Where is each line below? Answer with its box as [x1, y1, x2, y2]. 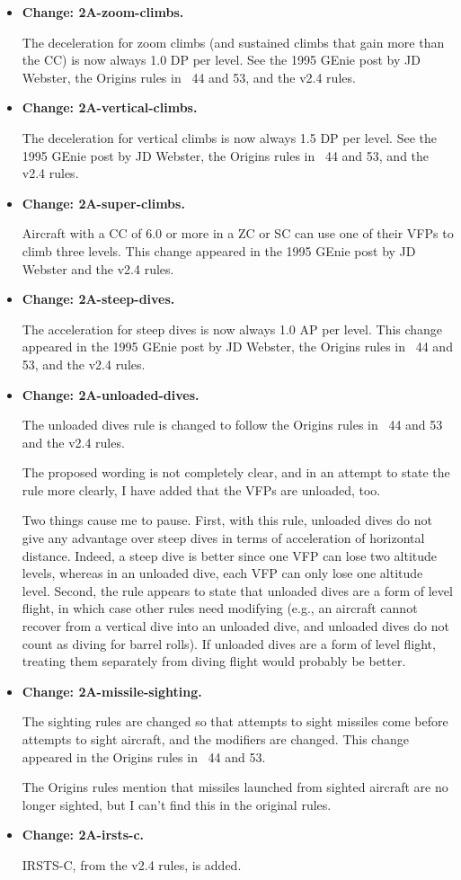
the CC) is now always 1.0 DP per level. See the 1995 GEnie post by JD [22, 50, 421, 69]
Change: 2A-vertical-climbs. [22, 98, 198, 117]
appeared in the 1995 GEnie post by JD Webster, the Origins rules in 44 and [22, 337, 453, 356]
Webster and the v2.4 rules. [22, 259, 174, 278]
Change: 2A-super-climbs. [22, 193, 185, 212]
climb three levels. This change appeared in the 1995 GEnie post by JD [22, 241, 416, 260]
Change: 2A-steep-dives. [22, 289, 175, 308]
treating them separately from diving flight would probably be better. [22, 652, 406, 671]
